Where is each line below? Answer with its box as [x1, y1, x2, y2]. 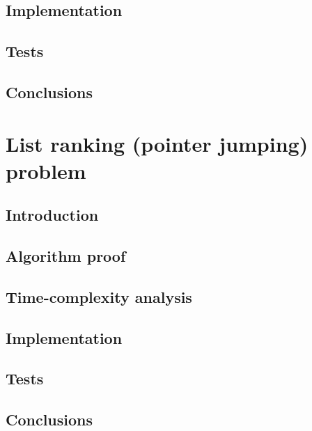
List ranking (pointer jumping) [6, 129, 309, 157]
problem [6, 156, 86, 185]
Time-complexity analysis [6, 285, 192, 307]
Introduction [6, 204, 99, 226]
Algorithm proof [6, 245, 126, 267]
